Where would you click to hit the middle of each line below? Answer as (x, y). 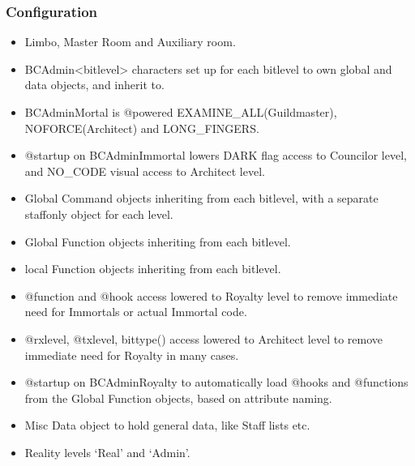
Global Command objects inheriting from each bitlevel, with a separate (201, 198)
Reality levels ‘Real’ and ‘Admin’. (107, 452)
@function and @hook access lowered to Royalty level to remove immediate (211, 295)
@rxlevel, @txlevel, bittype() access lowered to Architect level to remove (204, 338)
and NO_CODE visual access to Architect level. (145, 171)
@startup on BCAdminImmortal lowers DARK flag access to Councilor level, (216, 155)
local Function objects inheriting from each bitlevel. (153, 269)
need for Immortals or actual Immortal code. (136, 312)
